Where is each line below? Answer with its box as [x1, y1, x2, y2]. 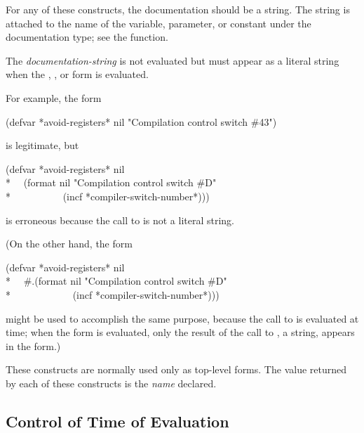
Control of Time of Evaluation [6, 410, 229, 432]
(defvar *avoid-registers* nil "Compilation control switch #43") [6, 114, 277, 129]
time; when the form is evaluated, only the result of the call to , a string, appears [6, 325, 355, 340]
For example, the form [6, 90, 102, 105]
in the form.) [6, 338, 61, 353]
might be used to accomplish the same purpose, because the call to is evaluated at [6, 311, 359, 325]
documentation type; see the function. [6, 30, 168, 44]
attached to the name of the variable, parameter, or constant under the [6, 15, 311, 30]
